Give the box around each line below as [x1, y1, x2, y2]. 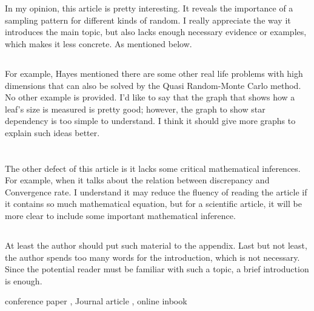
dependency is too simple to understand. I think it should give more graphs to [5, 114, 296, 127]
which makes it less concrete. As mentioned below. [5, 37, 192, 50]
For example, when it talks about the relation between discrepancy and [5, 174, 270, 186]
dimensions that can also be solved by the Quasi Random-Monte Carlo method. [5, 79, 301, 91]
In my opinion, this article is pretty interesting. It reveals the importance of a [5, 2, 293, 15]
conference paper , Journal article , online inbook [5, 295, 187, 307]
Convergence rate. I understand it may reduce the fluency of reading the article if [5, 185, 307, 198]
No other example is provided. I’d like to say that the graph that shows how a [5, 91, 295, 103]
